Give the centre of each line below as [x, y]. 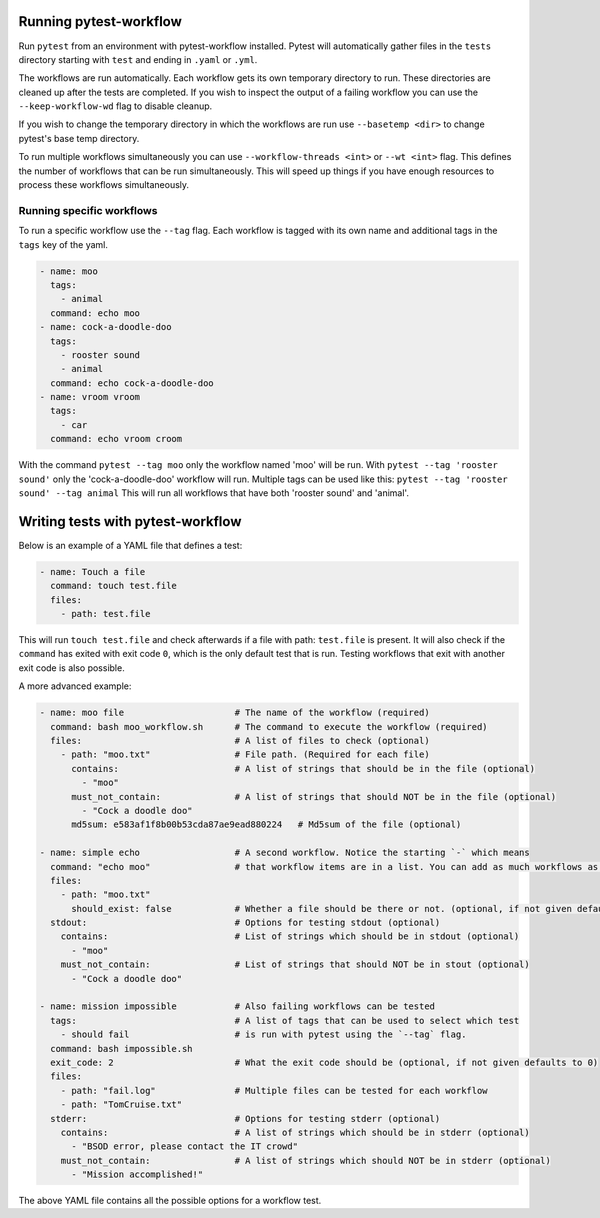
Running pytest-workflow [100, 21]
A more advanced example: [75, 686]
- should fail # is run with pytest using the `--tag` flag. [263, 1034]
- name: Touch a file [92, 571]
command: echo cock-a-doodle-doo [132, 383]
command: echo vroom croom [116, 439]
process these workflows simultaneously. [104, 185]
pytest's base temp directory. [79, 138]
